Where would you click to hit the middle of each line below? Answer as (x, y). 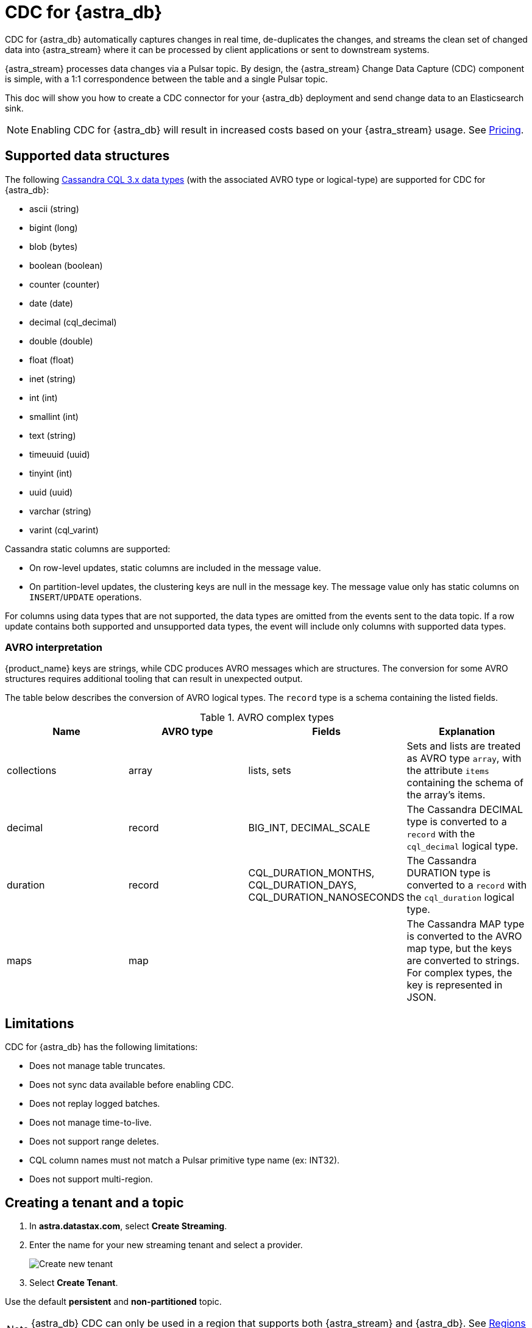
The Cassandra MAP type (466, 924)
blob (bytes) (54, 246)
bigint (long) (54, 227)
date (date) (51, 303)
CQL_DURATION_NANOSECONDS (326, 897)
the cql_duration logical (460, 897)
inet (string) (53, 378)
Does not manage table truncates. (98, 1066)
